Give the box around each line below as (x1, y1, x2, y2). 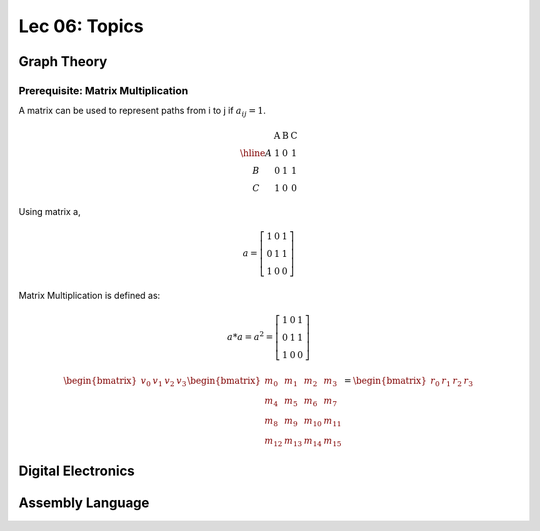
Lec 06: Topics (18, 15, 144, 37)
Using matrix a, (18, 206, 81, 218)
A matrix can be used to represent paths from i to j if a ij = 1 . (18, 105, 267, 119)
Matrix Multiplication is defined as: (18, 290, 161, 302)
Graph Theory (18, 53, 108, 70)
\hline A (240, 147, 273, 159)
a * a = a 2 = (226, 330, 274, 343)
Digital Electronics (18, 462, 135, 479)
